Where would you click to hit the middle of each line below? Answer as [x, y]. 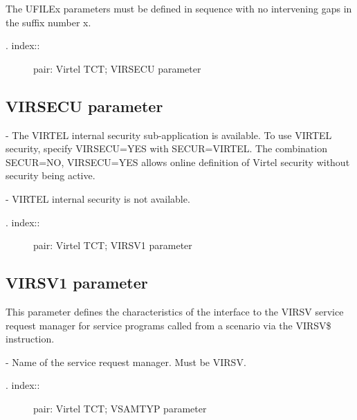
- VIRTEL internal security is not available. [98, 198]
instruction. [30, 339]
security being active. [51, 175]
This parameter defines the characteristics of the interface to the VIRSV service [175, 311]
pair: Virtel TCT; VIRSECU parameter [117, 68]
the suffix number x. [48, 22]
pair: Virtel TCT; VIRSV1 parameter [113, 245]
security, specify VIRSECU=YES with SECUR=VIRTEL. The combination [166, 148]
